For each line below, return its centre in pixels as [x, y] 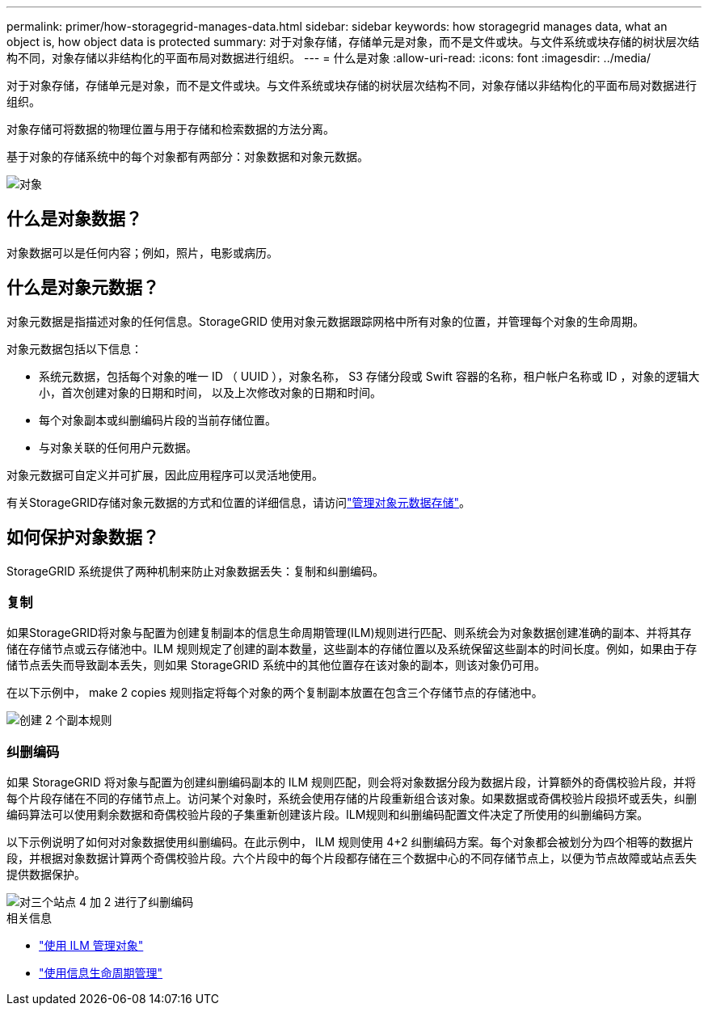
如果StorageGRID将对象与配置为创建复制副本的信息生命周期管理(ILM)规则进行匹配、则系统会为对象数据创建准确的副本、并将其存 [349, 633]
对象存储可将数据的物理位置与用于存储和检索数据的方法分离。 [171, 129]
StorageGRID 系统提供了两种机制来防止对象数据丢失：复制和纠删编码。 [195, 571]
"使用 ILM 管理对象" [91, 946]
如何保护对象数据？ [83, 538]
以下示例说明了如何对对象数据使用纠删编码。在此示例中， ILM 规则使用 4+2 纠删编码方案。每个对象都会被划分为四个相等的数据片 [350, 842]
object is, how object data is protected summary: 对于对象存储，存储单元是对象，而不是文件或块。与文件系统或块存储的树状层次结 [353, 42]
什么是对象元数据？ [83, 288]
